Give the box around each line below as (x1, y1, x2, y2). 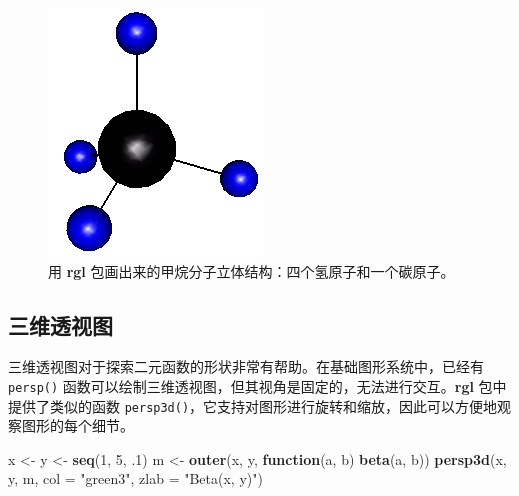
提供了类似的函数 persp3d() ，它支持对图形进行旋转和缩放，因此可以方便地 (8, 395, 498, 416)
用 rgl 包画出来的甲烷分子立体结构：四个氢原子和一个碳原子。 (48, 260, 455, 281)
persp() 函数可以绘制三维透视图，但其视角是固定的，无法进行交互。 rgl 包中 (8, 375, 507, 396)
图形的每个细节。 (21, 415, 134, 436)
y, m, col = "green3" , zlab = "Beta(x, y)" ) (8, 468, 263, 489)
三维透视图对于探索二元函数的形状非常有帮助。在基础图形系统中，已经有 (8, 356, 484, 377)
